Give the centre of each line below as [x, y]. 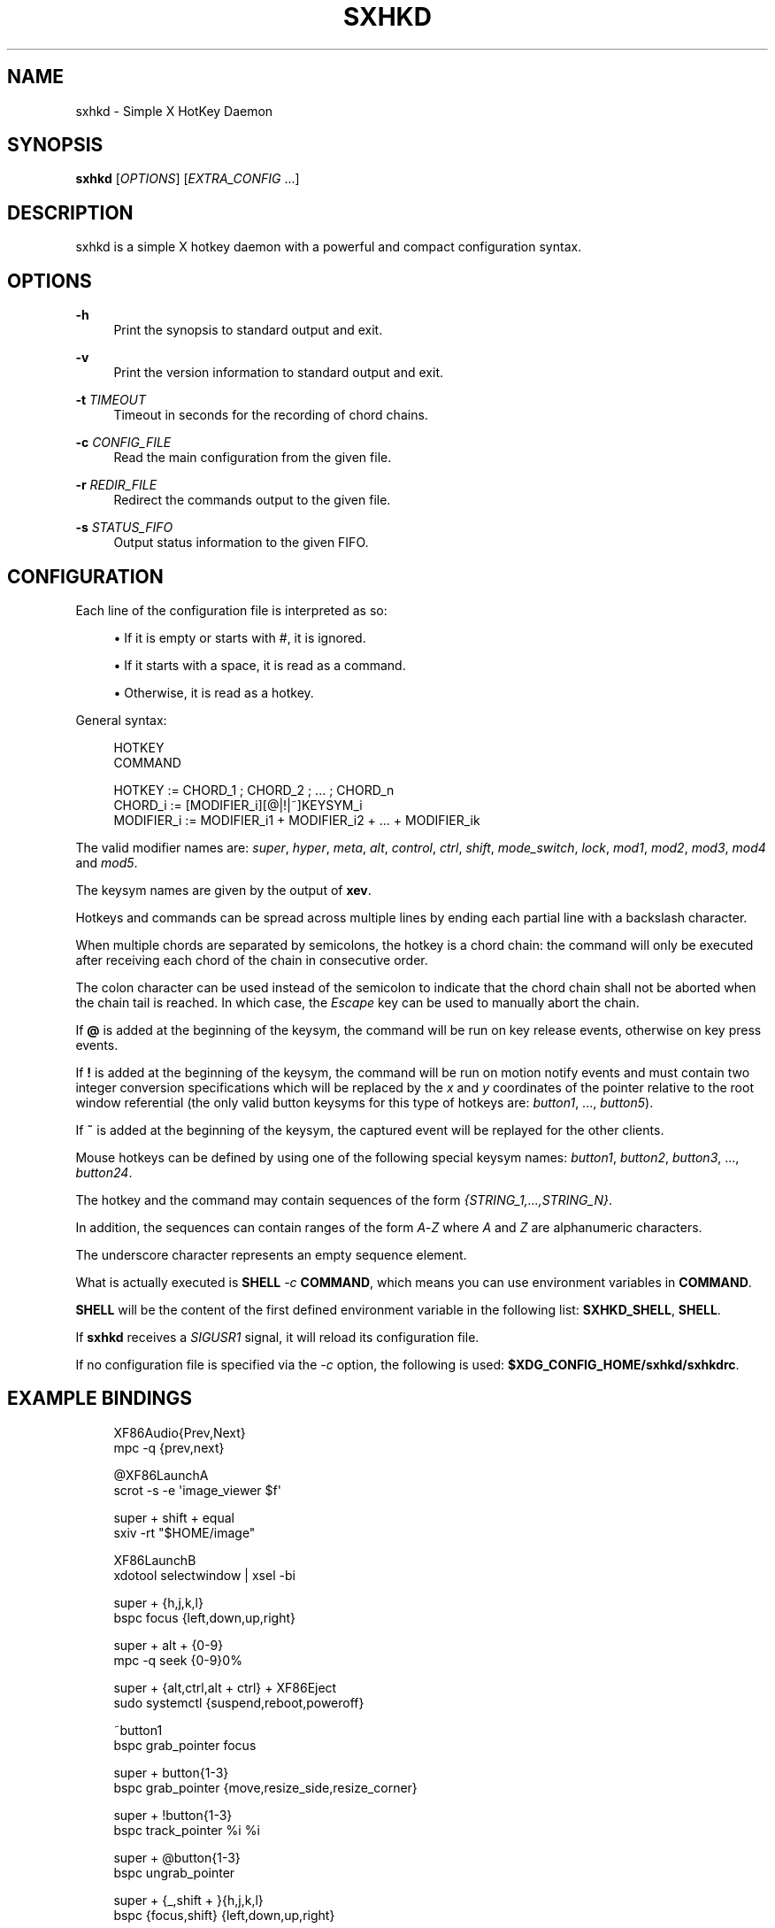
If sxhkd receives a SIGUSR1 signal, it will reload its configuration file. [277, 1337]
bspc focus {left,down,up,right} [205, 1617]
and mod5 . [107, 862]
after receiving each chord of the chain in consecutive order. [252, 960]
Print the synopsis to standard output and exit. [248, 330]
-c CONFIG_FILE [123, 443]
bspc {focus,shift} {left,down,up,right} [224, 1915]
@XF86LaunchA [161, 1475]
